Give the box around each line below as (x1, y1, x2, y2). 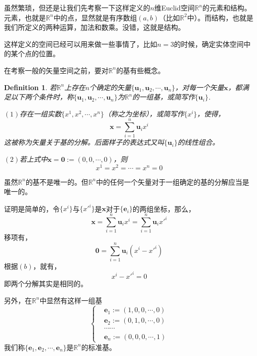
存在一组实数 (19, 108, 62, 119)
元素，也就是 (4, 12, 46, 22)
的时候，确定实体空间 (174, 38, 244, 49)
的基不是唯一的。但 (25, 176, 88, 187)
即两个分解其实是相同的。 (4, 278, 87, 288)
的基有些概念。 (116, 65, 165, 75)
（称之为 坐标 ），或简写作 (104, 108, 184, 119)
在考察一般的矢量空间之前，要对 (4, 65, 108, 75)
